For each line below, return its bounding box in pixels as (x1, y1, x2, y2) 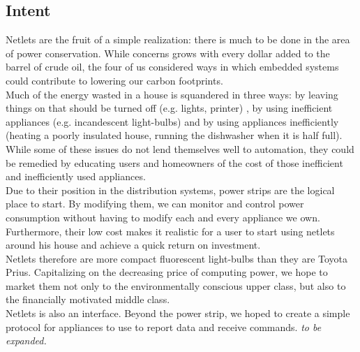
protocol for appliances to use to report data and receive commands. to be (6, 319, 322, 334)
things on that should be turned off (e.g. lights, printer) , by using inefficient (6, 101, 333, 115)
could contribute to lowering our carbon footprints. (6, 73, 223, 87)
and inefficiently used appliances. (6, 169, 146, 184)
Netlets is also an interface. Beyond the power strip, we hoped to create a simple (6, 306, 350, 321)
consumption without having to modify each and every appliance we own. (6, 210, 320, 224)
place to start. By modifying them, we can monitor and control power (6, 196, 304, 211)
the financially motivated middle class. (6, 292, 170, 307)
